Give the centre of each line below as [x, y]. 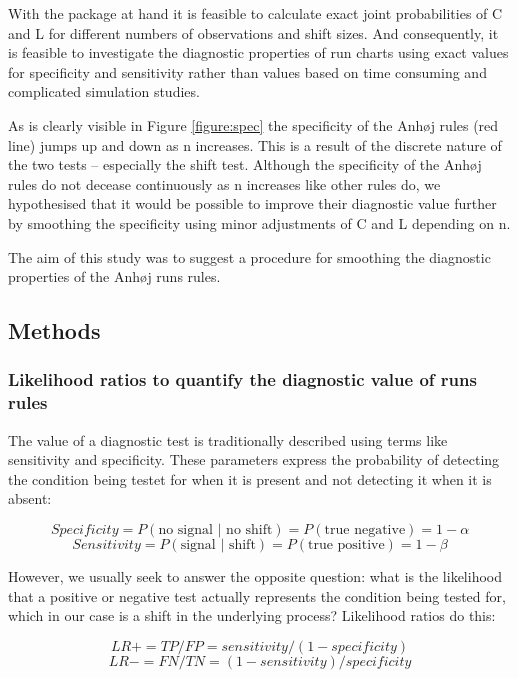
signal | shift [218, 545]
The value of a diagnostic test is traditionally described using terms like [228, 439]
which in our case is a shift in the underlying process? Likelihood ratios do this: [252, 615]
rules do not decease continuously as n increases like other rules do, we [224, 183]
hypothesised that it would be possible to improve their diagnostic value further [252, 203]
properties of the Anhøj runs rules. [114, 276]
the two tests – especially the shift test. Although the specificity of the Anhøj [245, 164]
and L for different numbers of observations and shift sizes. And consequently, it [253, 32]
